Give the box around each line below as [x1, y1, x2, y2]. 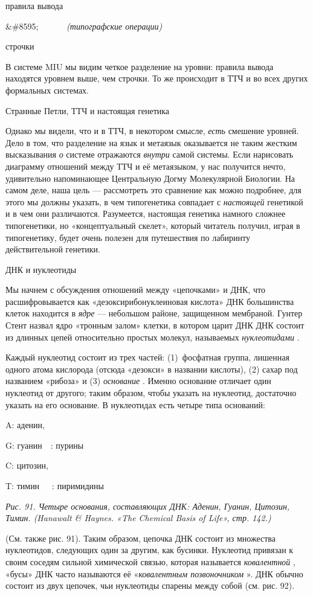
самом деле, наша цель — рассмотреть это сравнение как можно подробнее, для [5, 184, 302, 196]
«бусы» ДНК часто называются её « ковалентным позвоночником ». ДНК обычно [5, 567, 303, 580]
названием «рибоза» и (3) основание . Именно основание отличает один [5, 374, 271, 387]
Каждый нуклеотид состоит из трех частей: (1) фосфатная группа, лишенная [5, 351, 289, 364]
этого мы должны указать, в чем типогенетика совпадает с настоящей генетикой [5, 195, 303, 208]
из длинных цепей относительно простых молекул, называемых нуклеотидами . [5, 330, 300, 343]
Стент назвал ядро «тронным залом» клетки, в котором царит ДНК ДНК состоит [5, 319, 305, 332]
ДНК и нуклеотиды [5, 263, 77, 275]
